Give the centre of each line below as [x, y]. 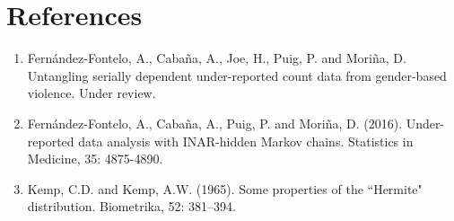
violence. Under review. [92, 93]
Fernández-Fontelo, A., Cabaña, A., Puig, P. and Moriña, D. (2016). [215, 123]
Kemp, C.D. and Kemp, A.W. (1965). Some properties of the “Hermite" [225, 188]
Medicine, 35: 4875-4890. [95, 159]
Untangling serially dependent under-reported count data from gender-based [237, 75]
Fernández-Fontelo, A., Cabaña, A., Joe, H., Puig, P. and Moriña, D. [217, 58]
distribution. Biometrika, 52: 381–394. [131, 206]
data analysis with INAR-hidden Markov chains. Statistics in [246, 141]
